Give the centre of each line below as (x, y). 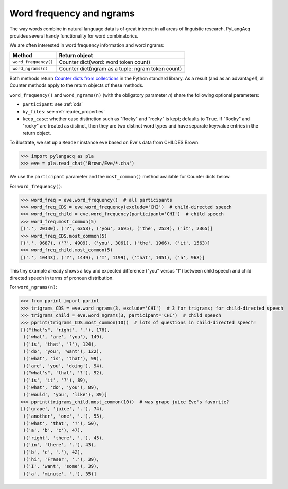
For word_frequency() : (36, 186)
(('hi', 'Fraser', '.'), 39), (61, 459)
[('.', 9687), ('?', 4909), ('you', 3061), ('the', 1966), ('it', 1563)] (115, 243)
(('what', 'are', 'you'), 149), (64, 337)
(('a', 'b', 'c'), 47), (53, 430)
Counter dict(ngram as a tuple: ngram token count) (120, 68)
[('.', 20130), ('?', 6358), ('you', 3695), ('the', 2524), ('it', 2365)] (117, 229)
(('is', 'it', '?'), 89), (56, 380)
